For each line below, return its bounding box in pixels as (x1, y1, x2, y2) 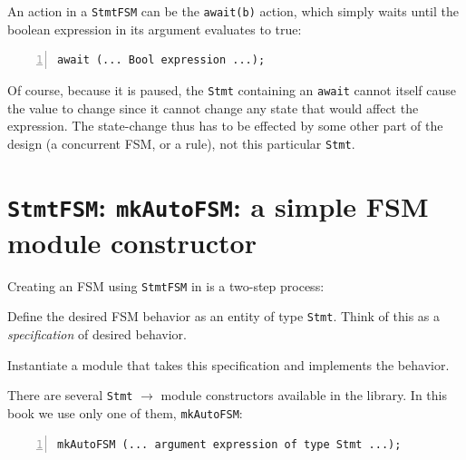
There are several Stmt (7, 386, 133, 405)
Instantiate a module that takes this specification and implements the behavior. (7, 355, 450, 374)
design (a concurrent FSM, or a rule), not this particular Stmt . (7, 133, 355, 152)
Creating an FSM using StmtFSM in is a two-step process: (7, 276, 325, 295)
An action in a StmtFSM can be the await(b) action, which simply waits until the (7, 2, 460, 20)
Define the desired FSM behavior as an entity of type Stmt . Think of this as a (7, 307, 441, 326)
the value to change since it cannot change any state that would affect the (7, 98, 419, 117)
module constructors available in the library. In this (160, 386, 447, 405)
